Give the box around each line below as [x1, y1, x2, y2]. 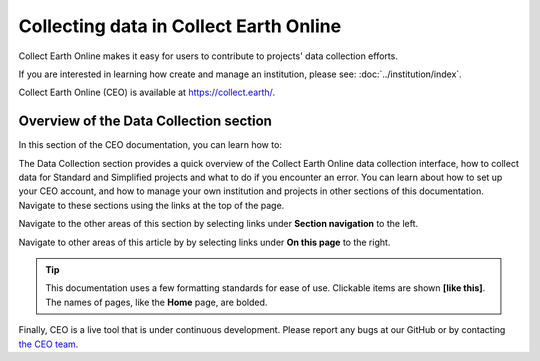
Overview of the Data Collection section [18, 113, 272, 130]
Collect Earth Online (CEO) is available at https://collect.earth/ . [18, 86, 275, 99]
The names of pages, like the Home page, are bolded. [45, 296, 268, 308]
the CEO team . [18, 338, 79, 350]
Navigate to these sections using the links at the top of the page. [18, 199, 285, 211]
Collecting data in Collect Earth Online [18, 15, 342, 37]
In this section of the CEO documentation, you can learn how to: [18, 139, 282, 151]
